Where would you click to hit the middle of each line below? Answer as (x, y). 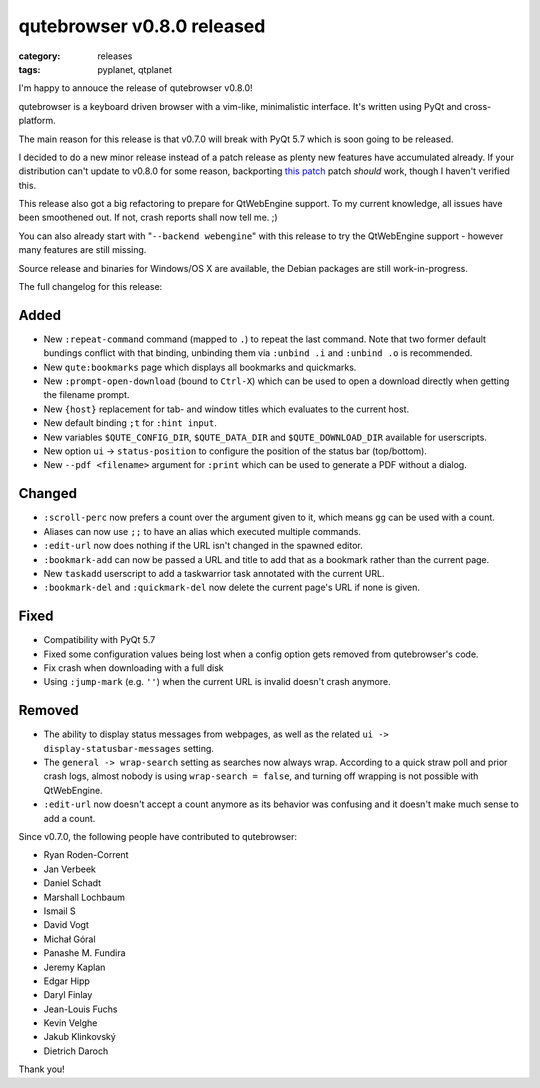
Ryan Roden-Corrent (86, 855)
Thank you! (41, 1069)
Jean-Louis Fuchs (80, 1009)
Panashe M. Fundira (84, 953)
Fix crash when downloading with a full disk (133, 667)
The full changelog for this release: (90, 287)
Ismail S (59, 911)
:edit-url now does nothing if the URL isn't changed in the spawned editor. (203, 546)
